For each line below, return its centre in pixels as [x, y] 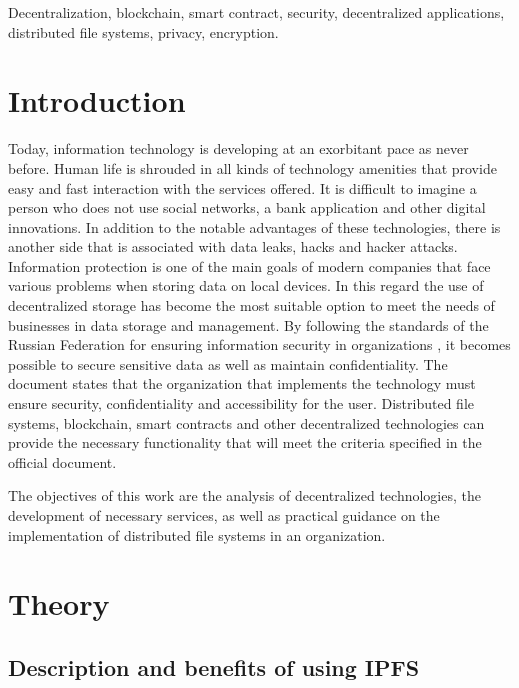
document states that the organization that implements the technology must [242, 383]
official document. [62, 461]
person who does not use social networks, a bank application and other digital [247, 207]
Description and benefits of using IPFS [214, 666]
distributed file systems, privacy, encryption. [143, 31]
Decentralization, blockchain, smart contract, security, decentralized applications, [256, 12]
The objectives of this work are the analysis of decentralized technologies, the [244, 495]
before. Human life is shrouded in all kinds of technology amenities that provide [252, 167]
